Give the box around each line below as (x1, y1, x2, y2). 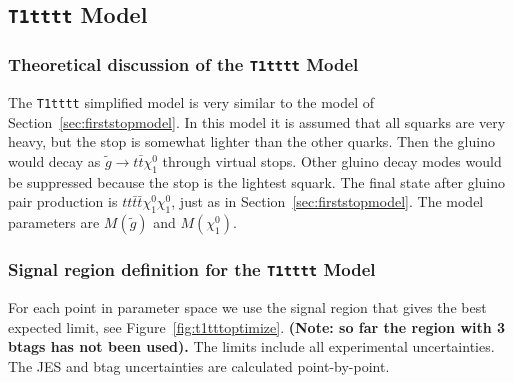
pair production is (8, 191, 118, 212)
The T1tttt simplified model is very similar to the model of (8, 92, 375, 113)
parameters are (8, 212, 100, 233)
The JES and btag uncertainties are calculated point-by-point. (8, 355, 390, 376)
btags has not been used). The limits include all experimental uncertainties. (8, 336, 495, 357)
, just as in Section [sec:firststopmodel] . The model (171, 191, 484, 212)
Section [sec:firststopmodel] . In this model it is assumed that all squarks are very (8, 111, 506, 132)
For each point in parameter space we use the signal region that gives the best (8, 296, 487, 317)
